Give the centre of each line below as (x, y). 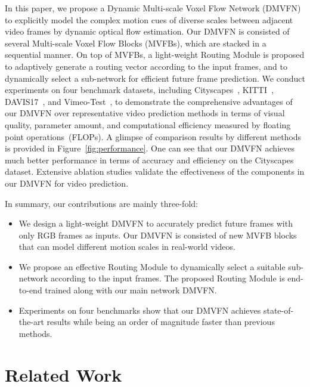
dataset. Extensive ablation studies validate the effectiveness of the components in (155, 171)
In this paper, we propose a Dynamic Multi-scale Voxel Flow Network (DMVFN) (153, 8)
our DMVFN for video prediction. (67, 183)
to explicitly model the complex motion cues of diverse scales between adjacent (149, 19)
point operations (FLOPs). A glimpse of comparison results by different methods (153, 136)
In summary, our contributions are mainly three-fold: (101, 203)
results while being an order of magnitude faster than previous (161, 322)
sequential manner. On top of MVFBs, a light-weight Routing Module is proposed (155, 55)
